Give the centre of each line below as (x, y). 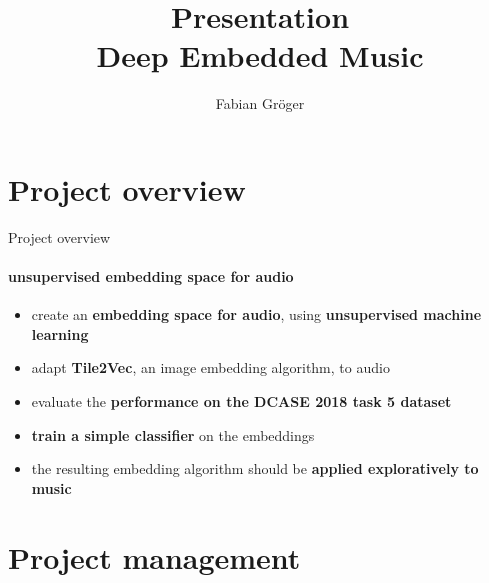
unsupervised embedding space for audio (151, 276)
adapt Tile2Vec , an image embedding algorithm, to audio (210, 367)
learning (60, 333)
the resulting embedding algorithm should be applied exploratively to (255, 468)
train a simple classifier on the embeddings (173, 434)
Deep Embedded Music (260, 55)
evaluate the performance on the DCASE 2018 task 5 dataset (241, 401)
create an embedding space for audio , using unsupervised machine (256, 314)
